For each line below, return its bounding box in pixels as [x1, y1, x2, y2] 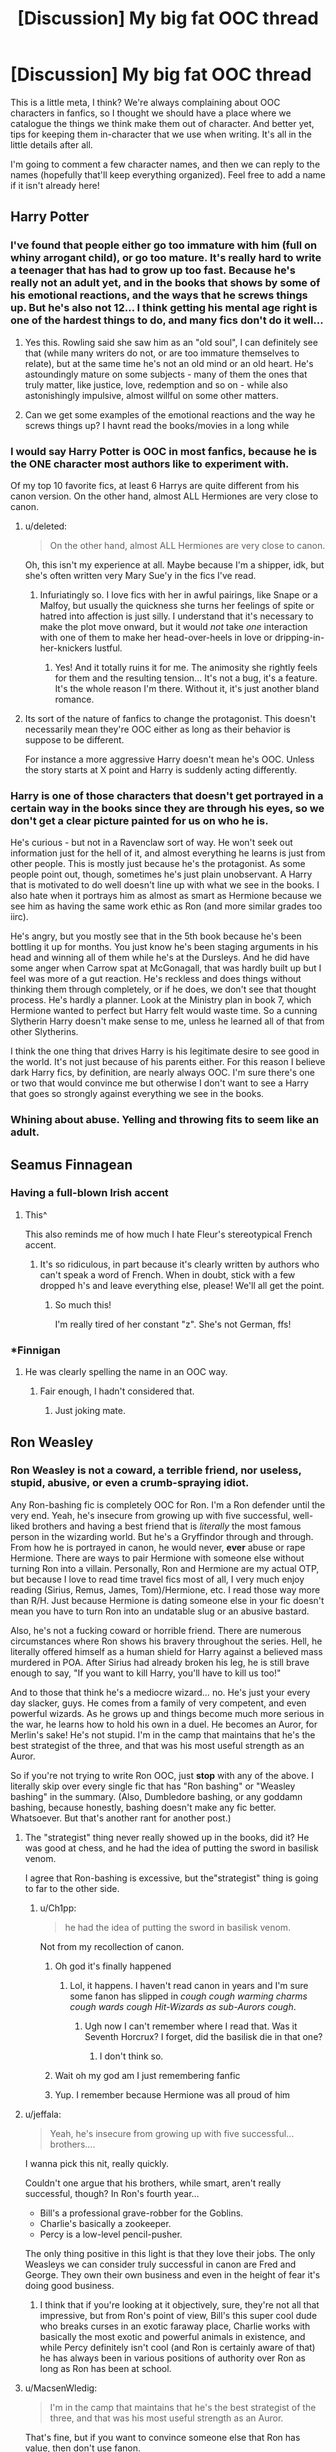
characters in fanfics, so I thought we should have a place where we [10, 107, 292, 119]
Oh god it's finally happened [54, 1960, 172, 1972]
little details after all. [10, 138, 93, 151]
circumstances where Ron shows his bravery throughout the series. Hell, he [10, 1635, 323, 1647]
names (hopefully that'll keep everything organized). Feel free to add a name [10, 168, 326, 181]
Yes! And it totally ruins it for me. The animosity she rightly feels [54, 661, 318, 673]
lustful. [94, 642, 123, 654]
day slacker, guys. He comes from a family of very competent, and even [10, 1697, 307, 1709]
